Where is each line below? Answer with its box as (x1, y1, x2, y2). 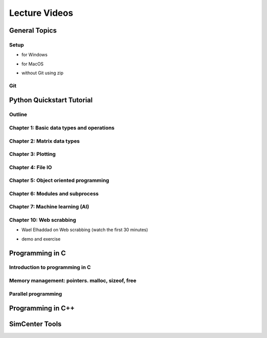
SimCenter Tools (9, 320, 62, 329)
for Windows (21, 52, 48, 58)
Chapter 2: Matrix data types (9, 138, 80, 145)
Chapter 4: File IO (9, 164, 52, 171)
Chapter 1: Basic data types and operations (9, 124, 115, 131)
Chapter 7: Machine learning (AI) (9, 203, 89, 210)
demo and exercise (21, 236, 61, 242)
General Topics (9, 26, 57, 35)
